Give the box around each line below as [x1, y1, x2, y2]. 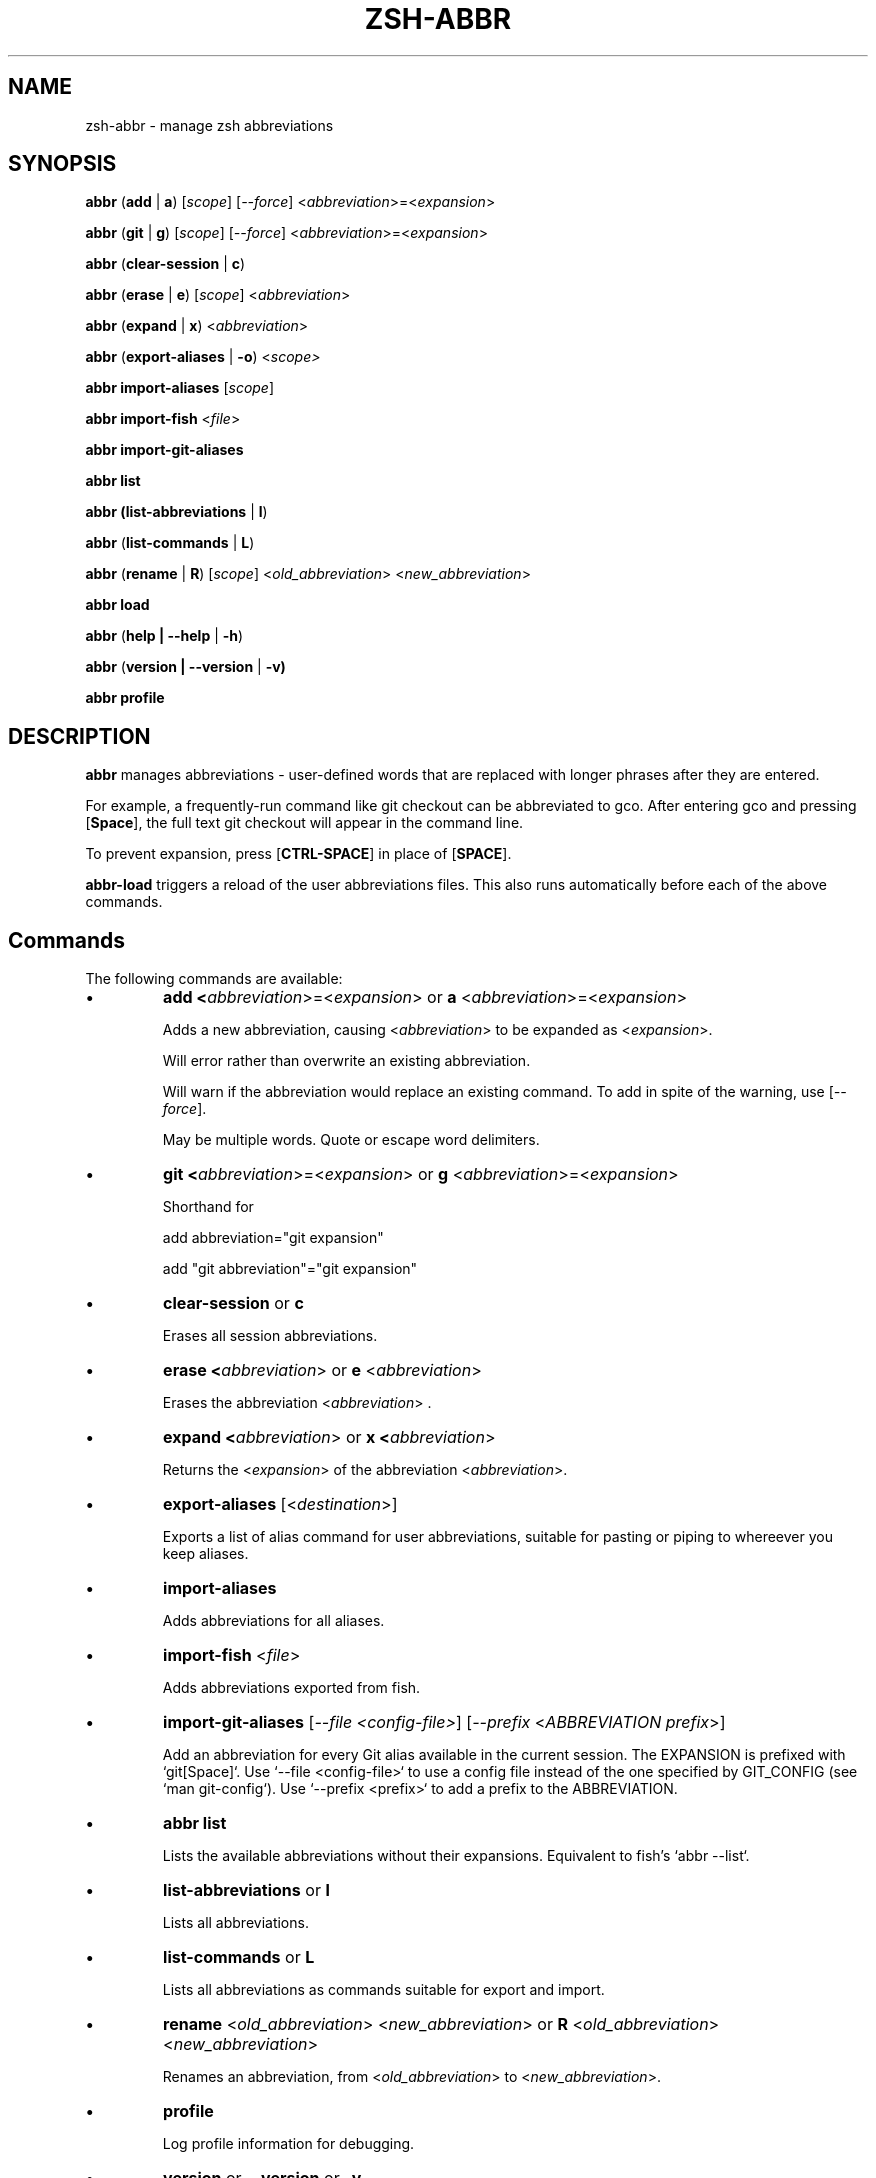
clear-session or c [163, 1293, 304, 1314]
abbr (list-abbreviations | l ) [85, 503, 268, 521]
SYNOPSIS [8, 151, 117, 177]
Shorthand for [162, 1198, 254, 1216]
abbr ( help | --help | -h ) [85, 627, 244, 645]
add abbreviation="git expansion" [162, 1229, 384, 1247]
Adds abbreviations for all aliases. [162, 1612, 385, 1630]
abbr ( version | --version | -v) [85, 658, 286, 676]
